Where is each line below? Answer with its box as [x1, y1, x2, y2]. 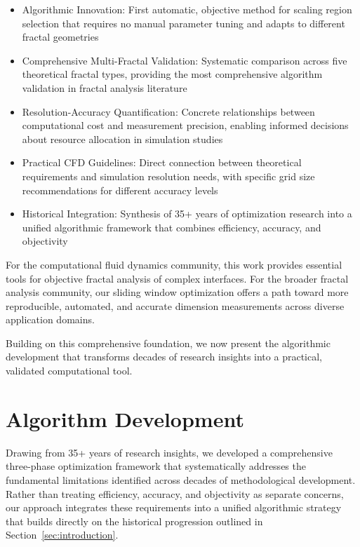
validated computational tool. [6, 363, 133, 378]
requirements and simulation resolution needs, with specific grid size [22, 168, 315, 183]
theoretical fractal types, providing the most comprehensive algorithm [22, 67, 323, 81]
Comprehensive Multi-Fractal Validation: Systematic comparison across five [22, 53, 347, 67]
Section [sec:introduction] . [6, 527, 119, 542]
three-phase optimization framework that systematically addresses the [6, 459, 306, 473]
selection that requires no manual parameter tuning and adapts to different [22, 15, 345, 30]
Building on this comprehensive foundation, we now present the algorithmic [6, 335, 331, 350]
